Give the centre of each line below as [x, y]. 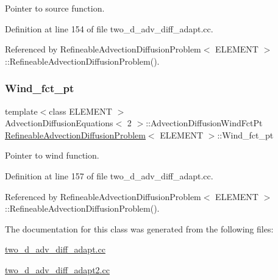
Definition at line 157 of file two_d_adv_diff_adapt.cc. [109, 175]
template [21, 111]
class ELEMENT [80, 111]
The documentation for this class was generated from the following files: [139, 228]
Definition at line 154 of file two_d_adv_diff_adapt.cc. [109, 28]
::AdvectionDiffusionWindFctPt [204, 123]
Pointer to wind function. [52, 155]
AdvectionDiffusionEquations [59, 123]
